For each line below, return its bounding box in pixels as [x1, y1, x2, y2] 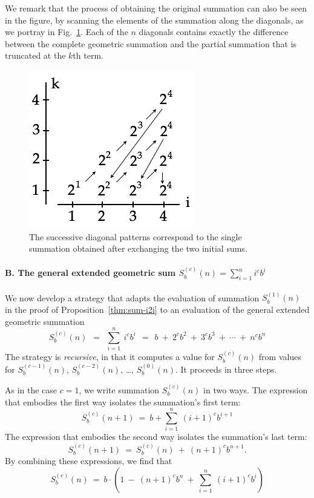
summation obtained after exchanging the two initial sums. [29, 242, 247, 255]
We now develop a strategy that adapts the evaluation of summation [5, 291, 260, 304]
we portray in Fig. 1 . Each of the [5, 25, 128, 38]
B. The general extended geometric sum [5, 266, 176, 279]
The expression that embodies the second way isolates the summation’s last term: [5, 430, 307, 443]
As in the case [5, 383, 57, 396]
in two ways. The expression [203, 383, 308, 396]
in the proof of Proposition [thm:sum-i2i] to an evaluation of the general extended [5, 303, 310, 315]
